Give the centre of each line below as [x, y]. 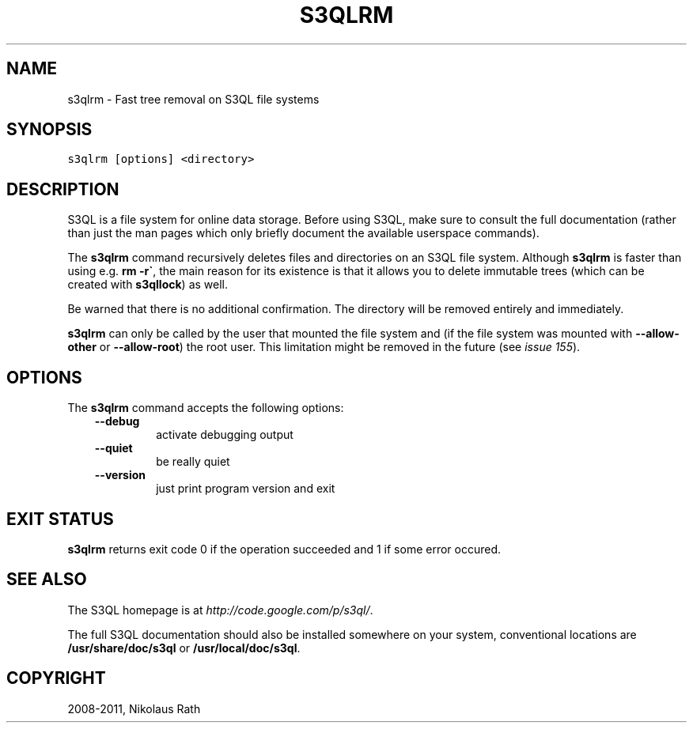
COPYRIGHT [56, 678]
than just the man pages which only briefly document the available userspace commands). [303, 233]
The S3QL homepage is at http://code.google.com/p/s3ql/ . [220, 610]
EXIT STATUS [60, 519]
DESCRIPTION [63, 189]
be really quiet [193, 462]
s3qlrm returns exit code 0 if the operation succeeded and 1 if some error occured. [284, 549]
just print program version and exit [246, 489]
